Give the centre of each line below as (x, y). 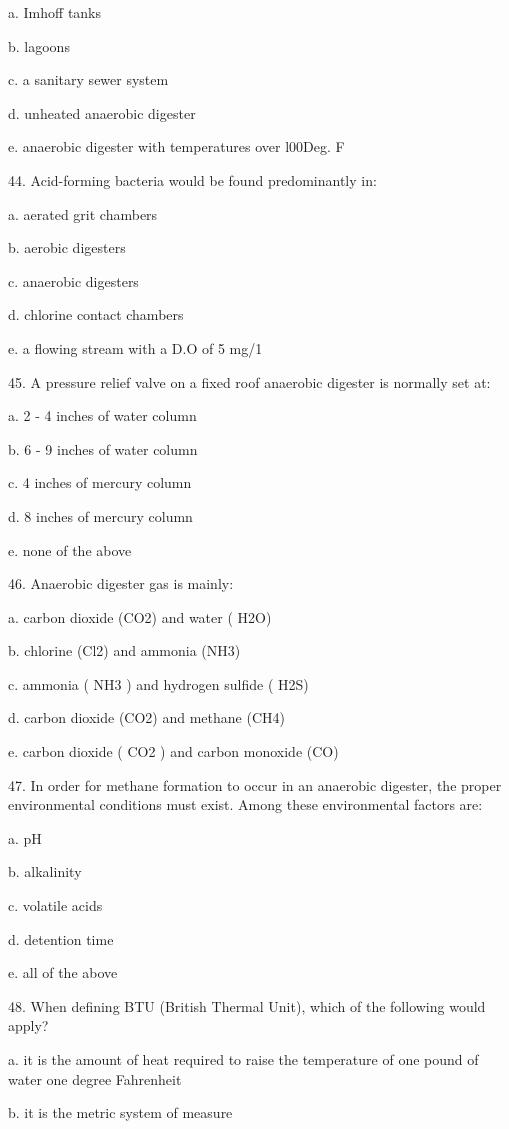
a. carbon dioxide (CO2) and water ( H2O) (140, 616)
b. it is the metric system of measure (120, 1112)
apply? (28, 1025)
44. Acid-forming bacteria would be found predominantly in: (192, 179)
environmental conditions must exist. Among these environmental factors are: (245, 804)
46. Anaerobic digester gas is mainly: (121, 583)
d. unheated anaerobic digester (102, 112)
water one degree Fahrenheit (95, 1078)
